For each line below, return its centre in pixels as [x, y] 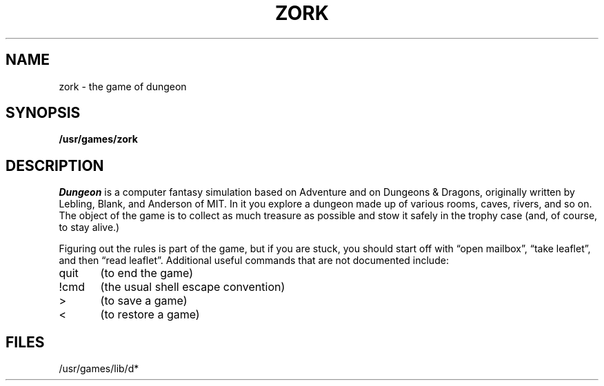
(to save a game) [144, 301]
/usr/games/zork [98, 139]
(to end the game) [147, 273]
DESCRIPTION [55, 165]
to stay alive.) [89, 227]
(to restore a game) [150, 315]
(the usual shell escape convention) [193, 287]
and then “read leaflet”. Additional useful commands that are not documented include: [254, 261]
